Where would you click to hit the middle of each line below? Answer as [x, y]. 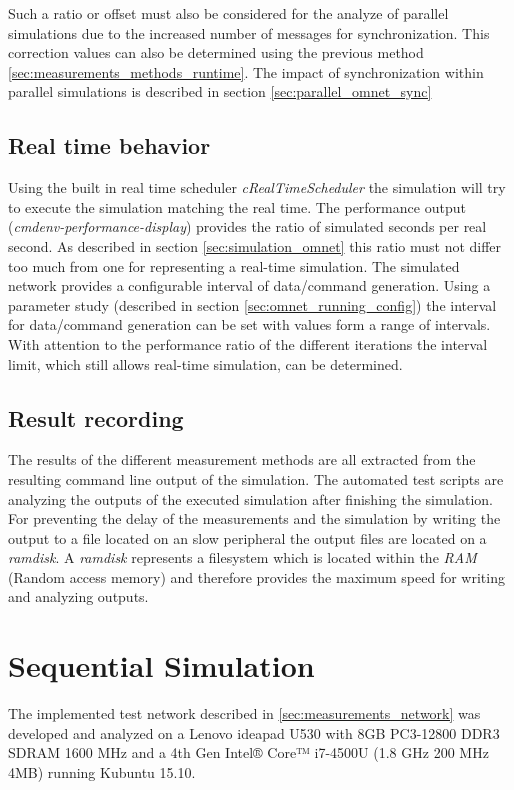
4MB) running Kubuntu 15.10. [102, 771]
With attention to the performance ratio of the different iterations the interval [248, 343]
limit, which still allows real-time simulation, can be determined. [205, 363]
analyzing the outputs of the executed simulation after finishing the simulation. [250, 498]
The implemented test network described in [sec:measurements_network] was [244, 713]
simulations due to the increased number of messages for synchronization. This [249, 32]
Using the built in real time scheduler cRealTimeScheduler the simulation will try [257, 187]
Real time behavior [109, 145]
